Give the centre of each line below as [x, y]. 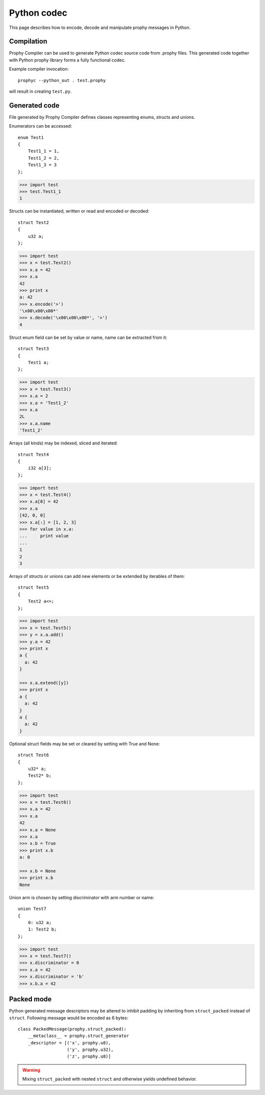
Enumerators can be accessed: [40, 126]
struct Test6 [33, 755]
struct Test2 [33, 222]
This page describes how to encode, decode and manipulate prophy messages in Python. [100, 27]
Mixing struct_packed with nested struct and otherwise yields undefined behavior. [110, 1079]
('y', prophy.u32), [90, 1050]
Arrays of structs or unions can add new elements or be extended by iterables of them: [97, 576]
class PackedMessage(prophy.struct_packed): [72, 1029]
